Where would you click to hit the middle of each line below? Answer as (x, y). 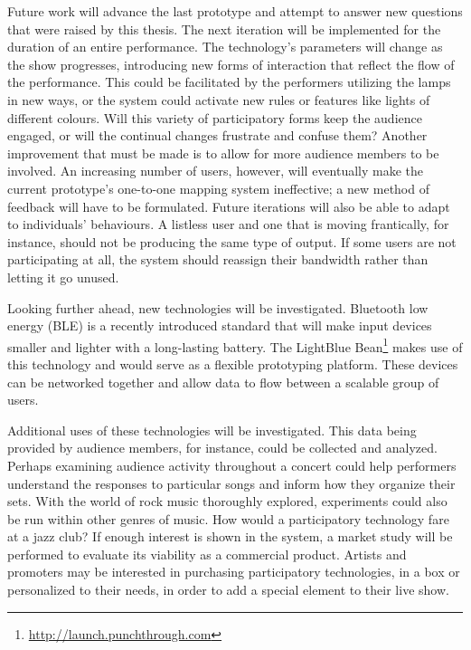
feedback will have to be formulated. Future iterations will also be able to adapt (229, 206)
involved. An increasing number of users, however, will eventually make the (216, 171)
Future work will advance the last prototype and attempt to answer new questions (235, 11)
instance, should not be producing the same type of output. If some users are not (232, 241)
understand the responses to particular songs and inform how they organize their (231, 483)
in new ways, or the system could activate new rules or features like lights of (219, 99)
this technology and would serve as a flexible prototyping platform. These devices (233, 363)
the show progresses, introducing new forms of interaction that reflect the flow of (231, 64)
